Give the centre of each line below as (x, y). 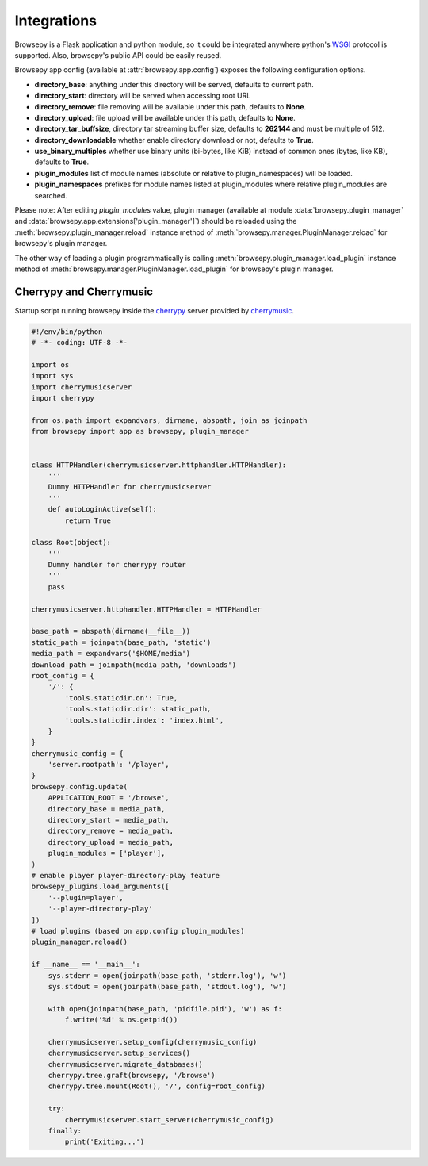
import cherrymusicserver (82, 387)
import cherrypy (63, 398)
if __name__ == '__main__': (86, 965)
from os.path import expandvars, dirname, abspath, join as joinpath (169, 420)
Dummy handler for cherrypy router (117, 565)
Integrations (56, 21)
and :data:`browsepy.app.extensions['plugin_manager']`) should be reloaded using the (156, 221)
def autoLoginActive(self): (103, 509)
